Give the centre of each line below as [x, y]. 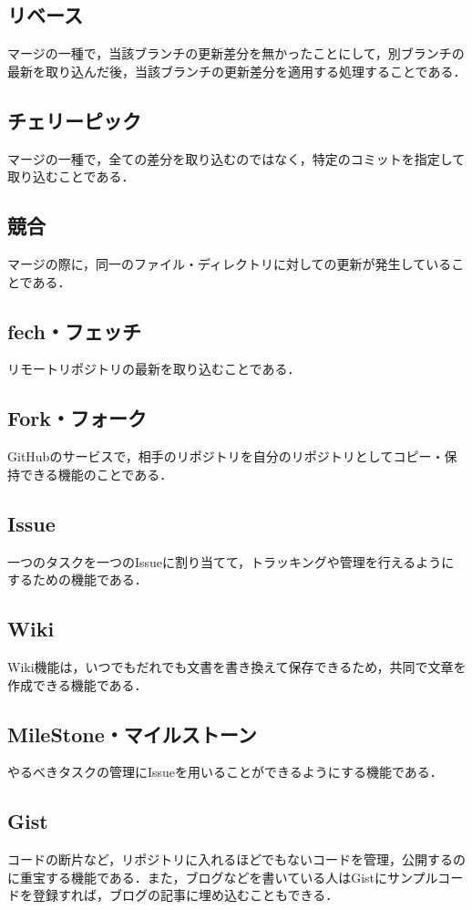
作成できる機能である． [77, 684]
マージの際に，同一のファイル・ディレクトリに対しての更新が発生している [230, 263]
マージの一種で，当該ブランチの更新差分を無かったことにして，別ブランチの [236, 53]
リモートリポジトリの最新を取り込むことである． [154, 369]
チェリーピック [74, 120]
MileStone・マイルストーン [132, 734]
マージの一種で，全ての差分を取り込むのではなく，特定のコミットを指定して [236, 158]
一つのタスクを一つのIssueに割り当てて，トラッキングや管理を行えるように [231, 561]
